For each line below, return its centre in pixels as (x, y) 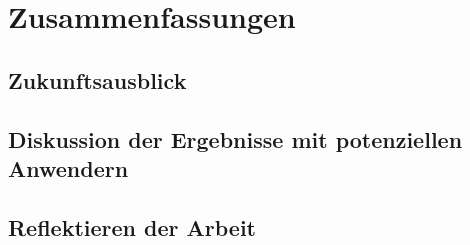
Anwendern (68, 167)
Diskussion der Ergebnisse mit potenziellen (235, 138)
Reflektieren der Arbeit (132, 226)
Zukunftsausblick (97, 79)
